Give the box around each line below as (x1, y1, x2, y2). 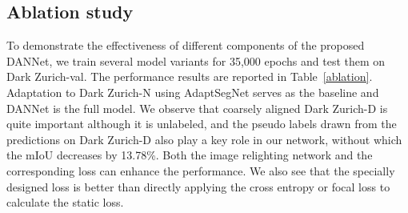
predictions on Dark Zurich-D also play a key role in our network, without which (6, 131, 402, 147)
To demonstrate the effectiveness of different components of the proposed (6, 37, 365, 54)
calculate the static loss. (6, 194, 124, 211)
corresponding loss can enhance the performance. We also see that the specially (6, 162, 395, 179)
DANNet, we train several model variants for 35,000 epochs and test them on (6, 52, 386, 69)
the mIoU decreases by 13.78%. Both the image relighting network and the (6, 147, 373, 163)
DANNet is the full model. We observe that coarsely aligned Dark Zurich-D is (6, 99, 388, 116)
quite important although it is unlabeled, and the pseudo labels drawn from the (6, 115, 397, 132)
